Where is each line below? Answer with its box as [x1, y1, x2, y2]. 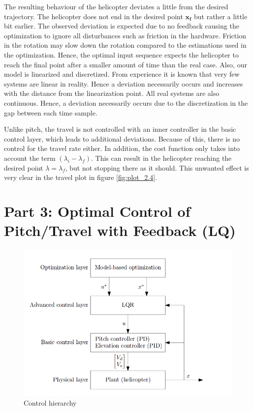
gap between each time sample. [4, 107, 97, 117]
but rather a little [194, 11, 248, 21]
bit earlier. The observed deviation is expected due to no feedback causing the [4, 21, 239, 31]
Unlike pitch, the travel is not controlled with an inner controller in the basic [4, 124, 236, 134]
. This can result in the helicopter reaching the [91, 152, 232, 163]
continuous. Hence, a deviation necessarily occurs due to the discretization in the [4, 97, 248, 108]
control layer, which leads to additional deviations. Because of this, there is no [4, 133, 240, 144]
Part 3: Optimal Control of [4, 201, 190, 221]
